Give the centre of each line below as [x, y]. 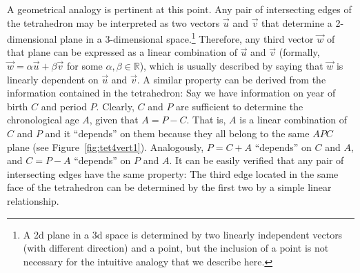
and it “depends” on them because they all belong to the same [177, 133]
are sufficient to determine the [240, 106]
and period [64, 106]
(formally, [299, 52]
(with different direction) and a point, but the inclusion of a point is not [176, 248]
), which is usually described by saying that [231, 66]
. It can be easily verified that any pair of [257, 160]
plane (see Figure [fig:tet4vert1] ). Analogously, [106, 146]
